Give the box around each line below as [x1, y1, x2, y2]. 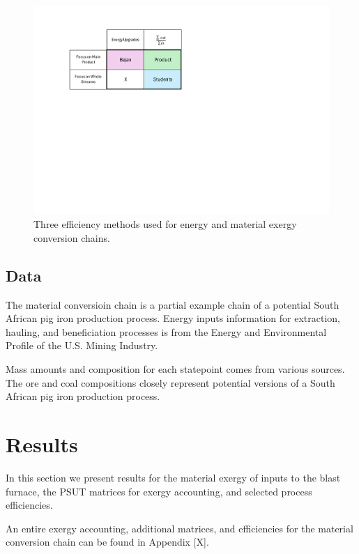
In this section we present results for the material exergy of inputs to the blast [6, 470, 341, 484]
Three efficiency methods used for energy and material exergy [33, 217, 297, 231]
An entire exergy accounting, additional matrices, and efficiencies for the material [6, 521, 353, 535]
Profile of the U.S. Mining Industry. [6, 338, 158, 353]
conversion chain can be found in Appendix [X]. [6, 534, 209, 549]
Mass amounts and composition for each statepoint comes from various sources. [6, 362, 345, 376]
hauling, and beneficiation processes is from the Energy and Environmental [6, 324, 327, 339]
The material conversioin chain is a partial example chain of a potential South [6, 297, 339, 311]
